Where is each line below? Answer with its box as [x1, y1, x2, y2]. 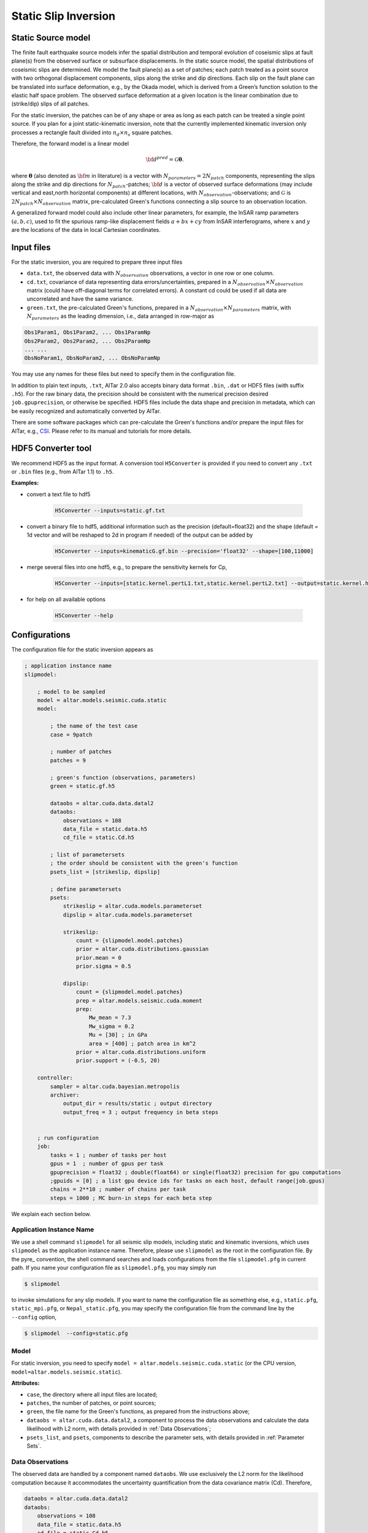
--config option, [11, 1313, 57, 1321]
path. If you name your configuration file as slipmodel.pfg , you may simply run [11, 1264, 217, 1271]
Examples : [11, 479, 39, 487]
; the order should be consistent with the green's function [50, 860, 238, 867]
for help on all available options [26, 595, 105, 603]
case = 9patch [50, 731, 93, 738]
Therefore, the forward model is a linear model [11, 140, 129, 147]
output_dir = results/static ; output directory [63, 1100, 212, 1107]
